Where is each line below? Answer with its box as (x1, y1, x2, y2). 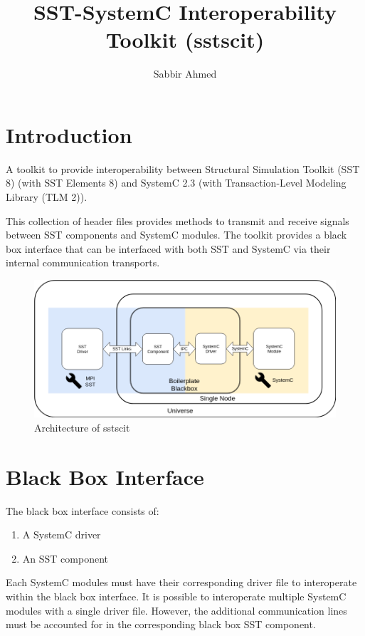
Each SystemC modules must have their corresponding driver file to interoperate (6, 575, 357, 590)
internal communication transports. (6, 255, 160, 270)
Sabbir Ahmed (153, 66, 217, 81)
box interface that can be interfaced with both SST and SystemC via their (6, 241, 331, 256)
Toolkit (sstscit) (105, 25, 265, 54)
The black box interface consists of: (6, 503, 159, 518)
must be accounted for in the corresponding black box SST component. (6, 617, 316, 632)
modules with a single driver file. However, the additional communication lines (6, 603, 347, 617)
